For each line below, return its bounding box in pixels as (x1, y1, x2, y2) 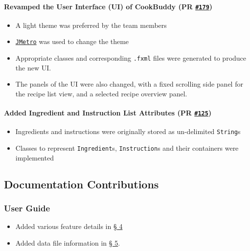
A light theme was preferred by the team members (15, 20, 167, 30)
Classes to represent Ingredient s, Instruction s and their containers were (15, 143, 239, 153)
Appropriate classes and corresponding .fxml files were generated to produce (15, 53, 247, 63)
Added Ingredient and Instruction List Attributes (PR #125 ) (4, 108, 212, 118)
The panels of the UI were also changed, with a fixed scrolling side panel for (15, 79, 243, 89)
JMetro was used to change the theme (15, 36, 129, 46)
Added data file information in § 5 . (15, 237, 120, 248)
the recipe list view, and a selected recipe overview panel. (15, 88, 187, 98)
